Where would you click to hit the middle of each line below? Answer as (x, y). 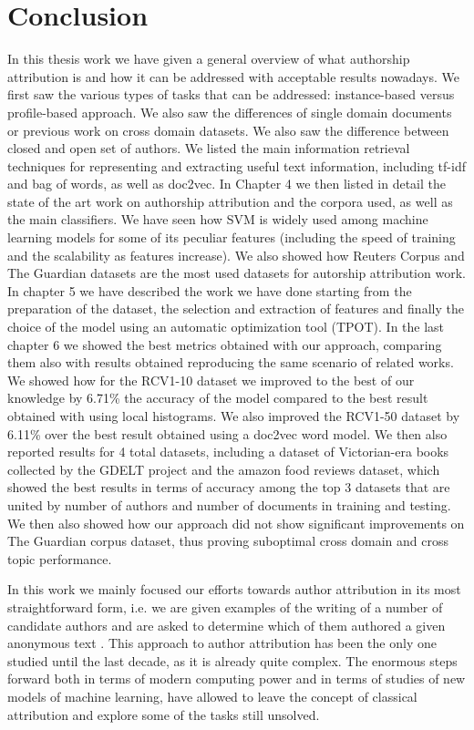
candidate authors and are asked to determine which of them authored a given (227, 625)
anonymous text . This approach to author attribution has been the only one (222, 643)
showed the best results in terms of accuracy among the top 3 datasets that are (229, 487)
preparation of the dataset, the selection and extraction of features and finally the (236, 308)
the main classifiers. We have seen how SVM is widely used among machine (218, 219)
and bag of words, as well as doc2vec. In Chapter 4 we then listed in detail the (227, 184)
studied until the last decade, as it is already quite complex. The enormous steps (232, 660)
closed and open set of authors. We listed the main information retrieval (209, 148)
